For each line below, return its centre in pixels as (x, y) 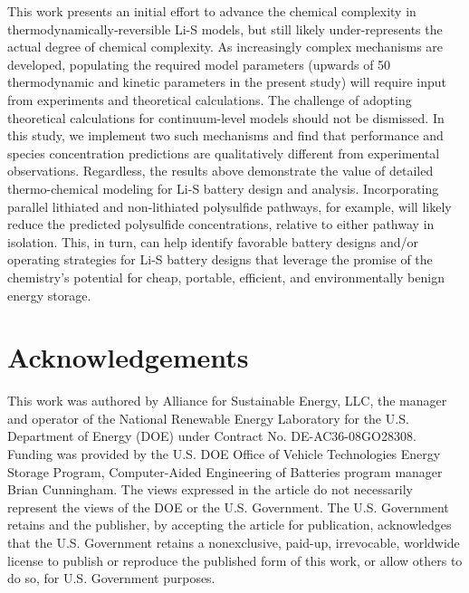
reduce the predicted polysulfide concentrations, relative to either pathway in (221, 224)
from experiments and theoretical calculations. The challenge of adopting (210, 99)
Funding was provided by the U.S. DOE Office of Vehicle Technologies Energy (224, 454)
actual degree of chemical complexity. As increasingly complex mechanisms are (225, 47)
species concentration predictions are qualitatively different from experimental (224, 153)
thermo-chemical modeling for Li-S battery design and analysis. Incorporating (223, 188)
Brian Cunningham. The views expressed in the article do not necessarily (210, 489)
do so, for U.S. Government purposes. (111, 578)
